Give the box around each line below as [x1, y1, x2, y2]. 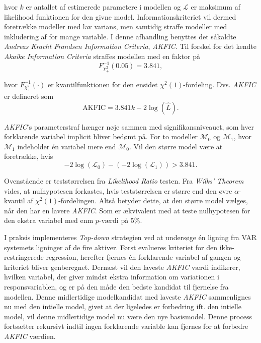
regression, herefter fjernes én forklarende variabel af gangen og [46, 252, 241, 262]
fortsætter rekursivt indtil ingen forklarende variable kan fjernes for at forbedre [4, 321, 248, 331]
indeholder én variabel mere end [17, 141, 116, 151]
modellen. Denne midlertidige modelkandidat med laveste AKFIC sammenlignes [4, 291, 251, 302]
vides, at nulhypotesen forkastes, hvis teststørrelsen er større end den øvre [4, 185, 232, 196]
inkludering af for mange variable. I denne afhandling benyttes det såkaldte [4, 31, 236, 41]
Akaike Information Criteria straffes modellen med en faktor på [4, 50, 200, 61]
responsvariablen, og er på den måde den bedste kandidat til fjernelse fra [4, 281, 229, 292]
